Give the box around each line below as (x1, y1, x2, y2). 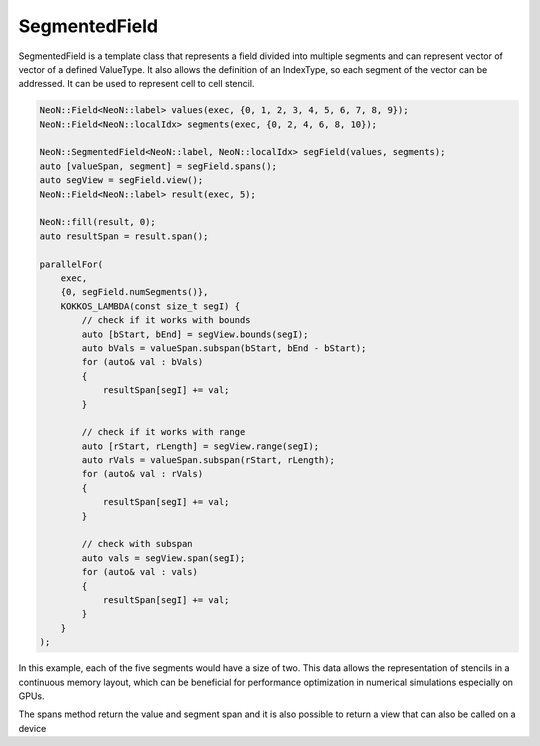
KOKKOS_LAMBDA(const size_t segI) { (60, 300, 240, 312)
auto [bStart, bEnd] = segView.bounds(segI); (81, 328, 309, 340)
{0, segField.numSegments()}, (60, 286, 209, 298)
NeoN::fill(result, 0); (39, 216, 157, 228)
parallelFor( (39, 258, 104, 270)
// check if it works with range (81, 426, 246, 438)
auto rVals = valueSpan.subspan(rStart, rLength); (81, 455, 335, 466)
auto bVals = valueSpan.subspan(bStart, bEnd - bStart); (81, 342, 367, 354)
